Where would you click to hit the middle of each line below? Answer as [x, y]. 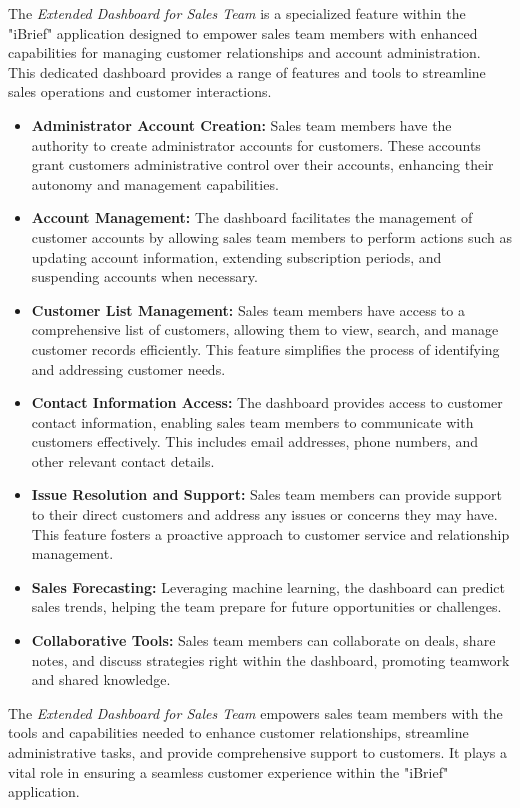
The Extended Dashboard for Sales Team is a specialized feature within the [237, 13]
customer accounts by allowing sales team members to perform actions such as [271, 236]
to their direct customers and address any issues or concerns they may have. [264, 514]
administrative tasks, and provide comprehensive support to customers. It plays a [257, 752]
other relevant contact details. [123, 460]
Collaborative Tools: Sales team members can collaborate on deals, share [263, 640]
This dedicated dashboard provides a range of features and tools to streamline [247, 71]
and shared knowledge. [101, 679]
